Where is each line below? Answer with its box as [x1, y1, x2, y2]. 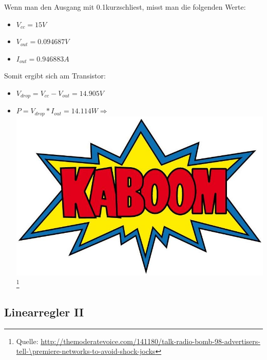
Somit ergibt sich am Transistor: [4, 70, 106, 81]
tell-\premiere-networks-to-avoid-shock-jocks [16, 346, 156, 356]
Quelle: [16, 335, 39, 346]
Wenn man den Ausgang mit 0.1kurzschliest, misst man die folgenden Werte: [4, 2, 246, 12]
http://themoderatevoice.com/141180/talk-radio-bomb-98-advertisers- [41, 335, 260, 346]
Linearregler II [4, 304, 84, 319]
